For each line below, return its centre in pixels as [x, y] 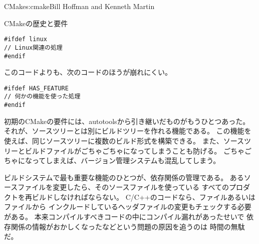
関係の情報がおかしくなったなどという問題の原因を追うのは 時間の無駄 [128, 226]
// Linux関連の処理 [33, 47]
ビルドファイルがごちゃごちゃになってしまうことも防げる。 [123, 150]
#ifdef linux [26, 39]
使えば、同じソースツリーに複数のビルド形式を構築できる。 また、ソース [124, 140]
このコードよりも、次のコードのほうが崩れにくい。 [88, 72]
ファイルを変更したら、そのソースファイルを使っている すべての [123, 187]
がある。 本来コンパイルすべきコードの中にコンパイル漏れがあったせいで [124, 217]
